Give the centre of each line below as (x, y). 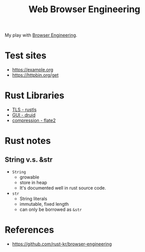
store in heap (33, 183)
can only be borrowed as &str (51, 209)
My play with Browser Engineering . (41, 35)
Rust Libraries (35, 96)
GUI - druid (24, 115)
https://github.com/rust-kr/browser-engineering (62, 244)
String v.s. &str (29, 159)
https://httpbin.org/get (35, 75)
